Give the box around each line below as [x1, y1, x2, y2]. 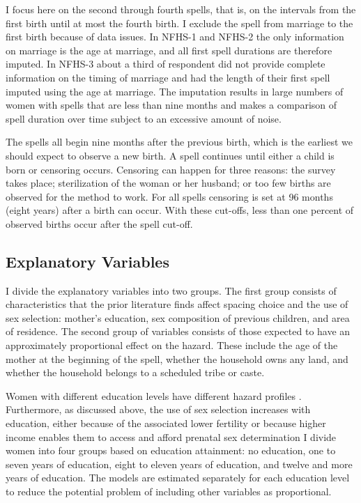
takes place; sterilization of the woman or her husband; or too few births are [6, 176, 331, 190]
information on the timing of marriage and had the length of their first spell [6, 70, 330, 84]
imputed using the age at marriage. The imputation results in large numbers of [6, 84, 344, 98]
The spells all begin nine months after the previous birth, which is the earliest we [6, 134, 353, 149]
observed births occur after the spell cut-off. [6, 216, 193, 231]
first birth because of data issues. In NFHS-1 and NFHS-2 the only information [6, 29, 344, 44]
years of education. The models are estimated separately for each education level [6, 470, 350, 485]
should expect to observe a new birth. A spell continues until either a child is [6, 148, 335, 162]
